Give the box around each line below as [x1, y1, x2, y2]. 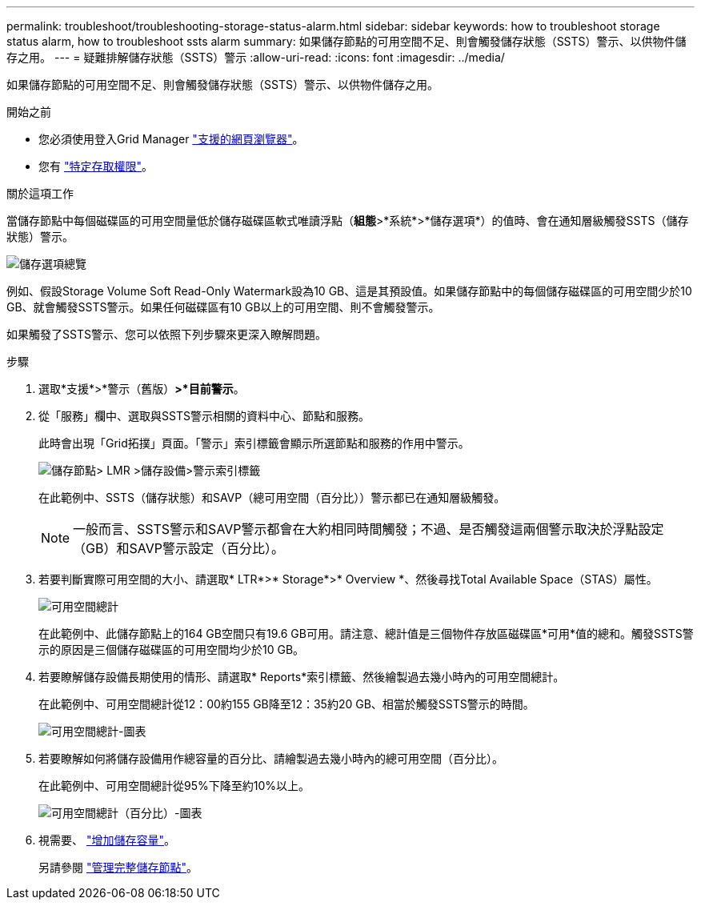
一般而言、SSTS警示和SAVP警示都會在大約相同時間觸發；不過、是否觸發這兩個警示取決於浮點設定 [73, 521, 664, 537]
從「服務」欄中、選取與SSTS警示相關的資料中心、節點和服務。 [38, 409, 370, 423]
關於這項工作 [6, 186, 74, 200]
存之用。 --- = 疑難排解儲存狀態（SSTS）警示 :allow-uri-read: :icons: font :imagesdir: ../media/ [6, 50, 505, 64]
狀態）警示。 [6, 230, 74, 243]
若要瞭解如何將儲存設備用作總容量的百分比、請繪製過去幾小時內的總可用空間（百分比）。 [38, 752, 503, 765]
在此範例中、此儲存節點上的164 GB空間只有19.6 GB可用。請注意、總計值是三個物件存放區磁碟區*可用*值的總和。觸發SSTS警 [38, 627, 694, 640]
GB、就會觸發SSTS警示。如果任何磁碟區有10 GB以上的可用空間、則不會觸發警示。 [6, 300, 440, 314]
